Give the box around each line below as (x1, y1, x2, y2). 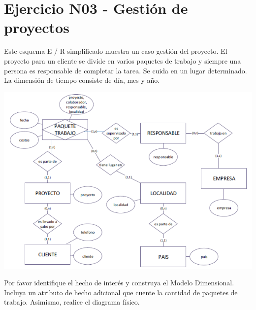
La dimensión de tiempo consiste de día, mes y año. (4, 75, 160, 85)
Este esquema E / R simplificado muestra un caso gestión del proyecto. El (4, 46, 227, 56)
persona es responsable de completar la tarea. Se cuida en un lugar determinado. (4, 65, 247, 75)
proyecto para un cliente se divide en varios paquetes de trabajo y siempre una (4, 55, 241, 66)
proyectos (4, 17, 69, 37)
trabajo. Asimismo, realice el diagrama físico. (4, 297, 140, 307)
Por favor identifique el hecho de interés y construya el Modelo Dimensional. (4, 277, 234, 287)
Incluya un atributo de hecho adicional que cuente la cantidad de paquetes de (4, 287, 238, 297)
